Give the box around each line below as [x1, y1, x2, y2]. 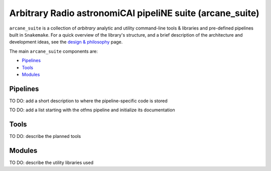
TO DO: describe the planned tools [9, 133, 81, 139]
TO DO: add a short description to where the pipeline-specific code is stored [9, 98, 168, 104]
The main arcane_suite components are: [9, 48, 98, 54]
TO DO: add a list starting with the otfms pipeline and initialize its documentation [9, 107, 175, 113]
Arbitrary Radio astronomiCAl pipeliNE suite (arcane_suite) [9, 8, 259, 19]
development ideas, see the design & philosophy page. [9, 39, 123, 45]
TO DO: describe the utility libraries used [9, 159, 94, 165]
